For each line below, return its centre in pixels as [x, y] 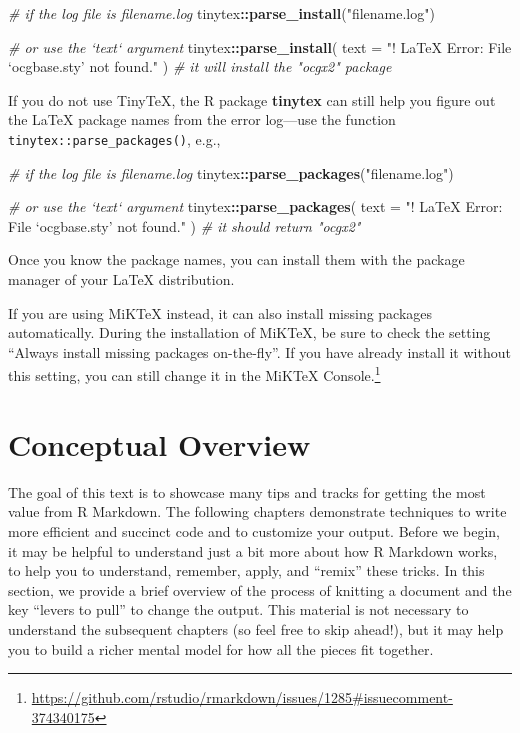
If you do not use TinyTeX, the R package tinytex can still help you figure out [252, 99]
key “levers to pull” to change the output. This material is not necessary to [238, 609]
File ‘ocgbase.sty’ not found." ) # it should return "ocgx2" [184, 225]
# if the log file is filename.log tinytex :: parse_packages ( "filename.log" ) [231, 172]
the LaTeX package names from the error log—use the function [202, 119]
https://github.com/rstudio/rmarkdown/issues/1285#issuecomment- [242, 697]
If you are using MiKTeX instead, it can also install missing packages [220, 312]
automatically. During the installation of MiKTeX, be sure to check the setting [249, 332]
